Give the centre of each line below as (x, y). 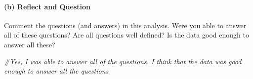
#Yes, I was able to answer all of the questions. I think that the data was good (123, 61)
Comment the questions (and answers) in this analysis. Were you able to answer (125, 25)
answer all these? (30, 44)
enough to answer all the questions (56, 71)
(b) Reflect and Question (47, 6)
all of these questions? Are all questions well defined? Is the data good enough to (126, 35)
